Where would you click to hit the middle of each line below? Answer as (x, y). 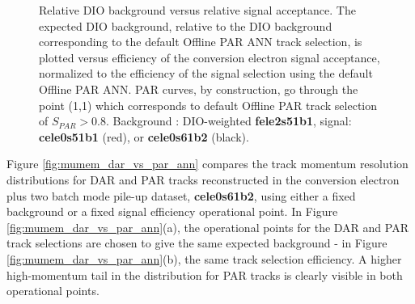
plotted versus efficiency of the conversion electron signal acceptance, (210, 57)
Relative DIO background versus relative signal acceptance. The (197, 10)
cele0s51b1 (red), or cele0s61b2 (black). (144, 136)
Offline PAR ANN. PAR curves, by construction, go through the (199, 89)
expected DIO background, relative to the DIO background (186, 25)
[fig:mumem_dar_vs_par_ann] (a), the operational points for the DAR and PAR (207, 227)
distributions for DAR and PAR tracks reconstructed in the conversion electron (203, 179)
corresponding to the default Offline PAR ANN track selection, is (201, 42)
